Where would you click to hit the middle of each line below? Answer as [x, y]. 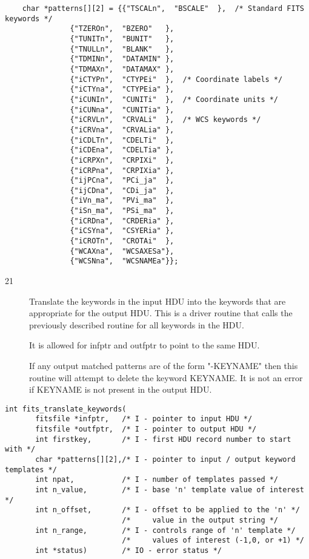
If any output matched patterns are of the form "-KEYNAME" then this [164, 366]
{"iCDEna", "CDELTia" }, [122, 150]
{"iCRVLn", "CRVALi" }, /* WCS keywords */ [165, 120]
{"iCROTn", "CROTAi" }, [122, 241]
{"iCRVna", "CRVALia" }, [122, 130]
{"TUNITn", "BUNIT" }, [122, 39]
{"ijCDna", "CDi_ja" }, [122, 190]
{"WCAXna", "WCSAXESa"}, [122, 251]
